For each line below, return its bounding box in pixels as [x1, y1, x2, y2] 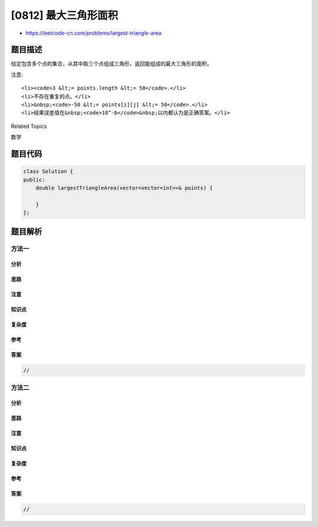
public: [23, 176, 45, 183]
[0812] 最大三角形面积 [11, 9, 118, 22]
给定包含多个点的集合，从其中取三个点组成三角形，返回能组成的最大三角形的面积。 [11, 60, 212, 67]
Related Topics [11, 123, 47, 130]
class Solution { [23, 168, 74, 175]
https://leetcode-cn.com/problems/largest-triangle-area [25, 29, 162, 37]
